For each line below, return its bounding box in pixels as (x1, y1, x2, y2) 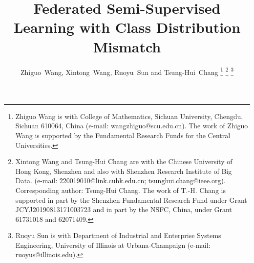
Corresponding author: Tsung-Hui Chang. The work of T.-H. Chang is (15, 185, 226, 195)
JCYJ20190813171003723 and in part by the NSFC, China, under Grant (15, 204, 232, 215)
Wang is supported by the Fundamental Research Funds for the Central (15, 130, 231, 140)
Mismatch (93, 36, 161, 56)
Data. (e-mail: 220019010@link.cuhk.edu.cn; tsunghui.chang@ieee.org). (15, 175, 226, 186)
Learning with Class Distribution (13, 17, 241, 37)
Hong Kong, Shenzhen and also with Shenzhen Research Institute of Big (15, 166, 232, 176)
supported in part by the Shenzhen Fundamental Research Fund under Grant (15, 194, 247, 205)
